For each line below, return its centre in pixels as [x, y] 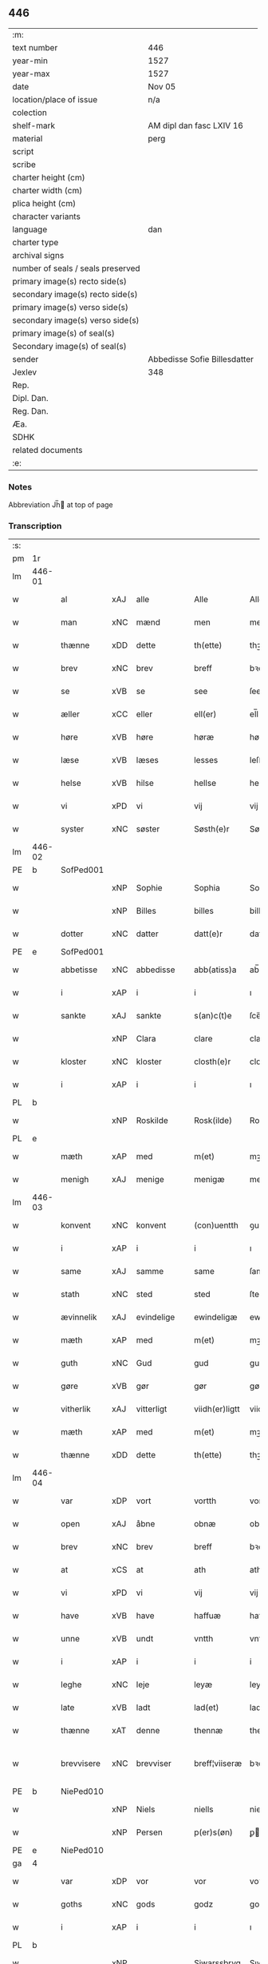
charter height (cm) [49, 177]
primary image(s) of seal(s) [64, 333]
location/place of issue [55, 99]
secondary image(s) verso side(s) [76, 320]
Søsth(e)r [212, 829]
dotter [72, 934]
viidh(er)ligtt [217, 1409]
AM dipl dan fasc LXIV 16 [195, 125]
